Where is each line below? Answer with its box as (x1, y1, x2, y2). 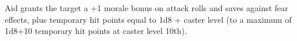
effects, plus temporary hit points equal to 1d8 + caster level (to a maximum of (5, 13, 292, 25)
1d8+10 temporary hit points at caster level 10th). (5, 25, 187, 37)
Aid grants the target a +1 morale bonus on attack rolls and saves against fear (5, 2, 289, 13)
